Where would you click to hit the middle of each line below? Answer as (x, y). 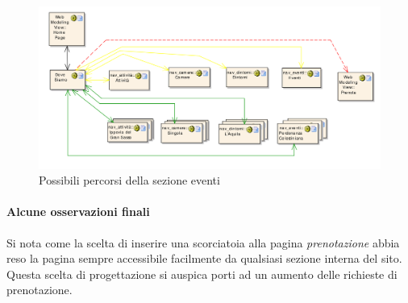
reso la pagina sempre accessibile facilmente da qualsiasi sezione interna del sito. (204, 258)
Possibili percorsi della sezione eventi (129, 180)
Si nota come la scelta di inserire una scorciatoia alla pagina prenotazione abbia (203, 242)
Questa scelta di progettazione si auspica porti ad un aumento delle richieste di (202, 274)
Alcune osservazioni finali (78, 212)
